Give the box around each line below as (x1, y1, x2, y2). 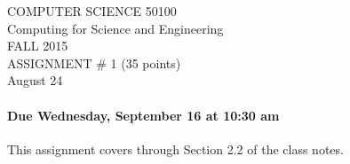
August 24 (7, 71, 63, 90)
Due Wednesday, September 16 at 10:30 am (7, 105, 280, 124)
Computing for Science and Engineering (7, 19, 224, 37)
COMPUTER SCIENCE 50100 (7, 2, 177, 20)
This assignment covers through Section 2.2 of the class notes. (7, 139, 344, 158)
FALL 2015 (7, 36, 68, 55)
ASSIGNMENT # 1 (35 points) (7, 53, 181, 72)
